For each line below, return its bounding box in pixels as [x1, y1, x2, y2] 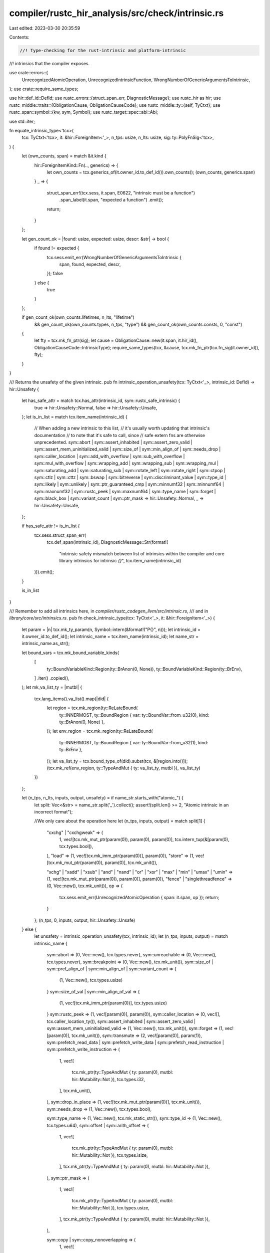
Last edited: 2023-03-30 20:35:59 [9, 25, 80, 31]
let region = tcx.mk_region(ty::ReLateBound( [46, 705, 138, 711]
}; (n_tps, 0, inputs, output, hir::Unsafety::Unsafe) [34, 917, 135, 923]
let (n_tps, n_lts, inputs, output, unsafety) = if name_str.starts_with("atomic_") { [21, 795, 183, 801]
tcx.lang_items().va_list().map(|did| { [34, 696, 109, 702]
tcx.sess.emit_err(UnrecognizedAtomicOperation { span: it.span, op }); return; [59, 894, 219, 900]
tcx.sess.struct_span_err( [34, 532, 86, 538]
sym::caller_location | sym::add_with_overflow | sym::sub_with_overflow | [34, 453, 185, 459]
